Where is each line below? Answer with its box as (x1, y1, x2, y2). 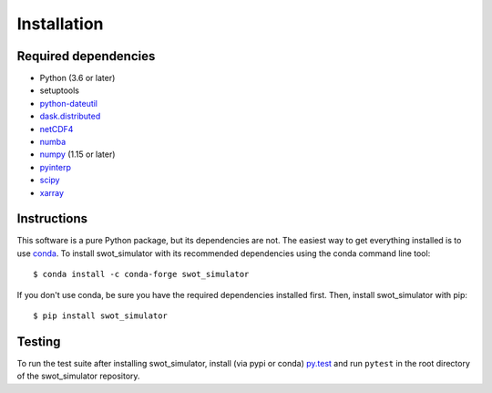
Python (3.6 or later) (39, 73, 116, 84)
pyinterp (39, 161, 72, 172)
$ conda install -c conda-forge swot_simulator (33, 269, 250, 280)
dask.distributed (39, 110, 101, 122)
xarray (39, 187, 64, 198)
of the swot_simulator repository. (16, 370, 140, 382)
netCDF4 (39, 123, 74, 134)
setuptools (39, 85, 79, 96)
